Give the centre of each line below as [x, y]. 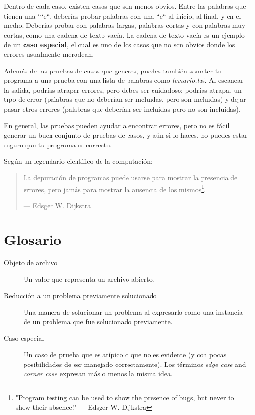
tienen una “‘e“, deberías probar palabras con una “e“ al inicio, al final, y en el [123, 15]
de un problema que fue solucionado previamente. [98, 321]
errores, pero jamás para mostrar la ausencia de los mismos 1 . [115, 188]
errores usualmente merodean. [49, 54]
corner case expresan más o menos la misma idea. [98, 374]
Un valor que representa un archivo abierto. [89, 279]
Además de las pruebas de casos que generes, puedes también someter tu [113, 70]
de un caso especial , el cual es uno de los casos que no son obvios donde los [120, 44]
